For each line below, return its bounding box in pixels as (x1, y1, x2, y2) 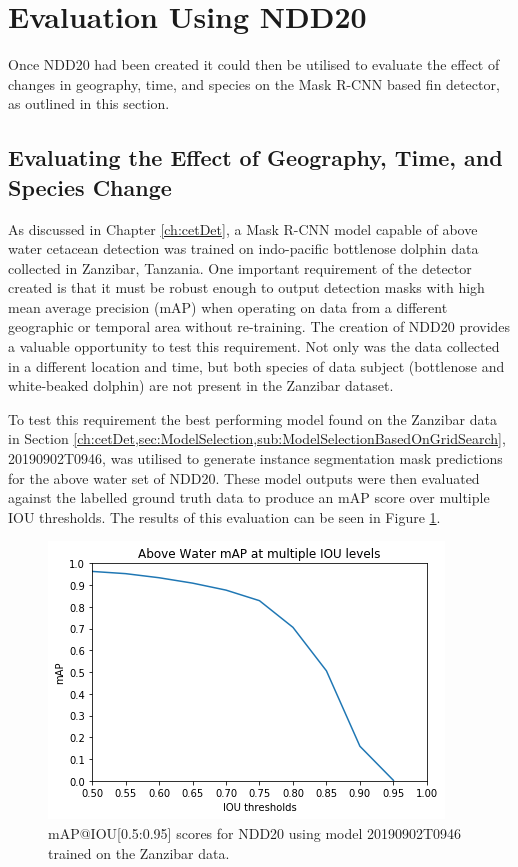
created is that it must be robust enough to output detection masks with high (8, 277, 485, 298)
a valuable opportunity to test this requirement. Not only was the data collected (8, 336, 500, 357)
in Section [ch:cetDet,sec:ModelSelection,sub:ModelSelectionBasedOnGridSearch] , (8, 428, 506, 449)
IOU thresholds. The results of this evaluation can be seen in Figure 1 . (8, 506, 441, 527)
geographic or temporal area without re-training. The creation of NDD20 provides (8, 316, 511, 337)
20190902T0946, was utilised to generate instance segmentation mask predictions (8, 448, 503, 469)
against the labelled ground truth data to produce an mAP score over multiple (8, 487, 490, 508)
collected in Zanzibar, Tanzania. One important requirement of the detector (8, 257, 472, 278)
